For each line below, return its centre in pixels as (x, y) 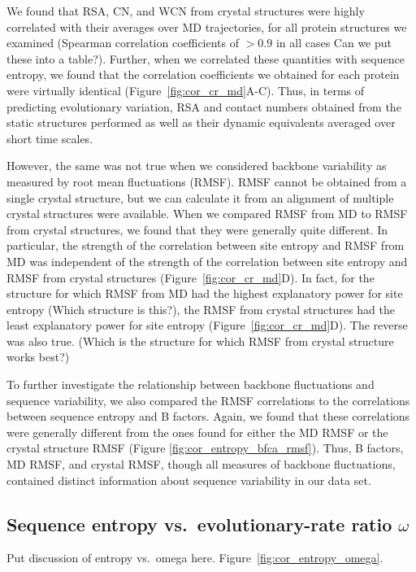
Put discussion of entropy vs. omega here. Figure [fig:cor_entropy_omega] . (195, 558)
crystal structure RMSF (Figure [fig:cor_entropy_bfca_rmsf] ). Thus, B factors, (205, 448)
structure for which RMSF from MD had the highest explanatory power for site (205, 293)
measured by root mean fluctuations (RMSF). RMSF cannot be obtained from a (207, 181)
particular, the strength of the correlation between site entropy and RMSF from (206, 245)
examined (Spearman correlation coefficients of (123, 43)
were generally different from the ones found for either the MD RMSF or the (197, 432)
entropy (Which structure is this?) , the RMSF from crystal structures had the (201, 309)
